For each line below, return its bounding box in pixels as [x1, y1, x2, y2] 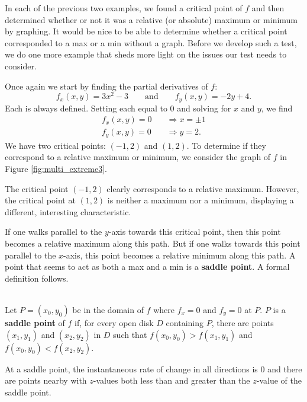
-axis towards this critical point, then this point [108, 225, 281, 238]
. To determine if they [186, 139, 266, 151]
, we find [261, 101, 293, 114]
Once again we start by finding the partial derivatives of [5, 79, 208, 92]
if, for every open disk [75, 316, 154, 328]
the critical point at [5, 194, 76, 206]
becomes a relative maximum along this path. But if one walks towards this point [5, 237, 300, 249]
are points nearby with [5, 374, 87, 387]
